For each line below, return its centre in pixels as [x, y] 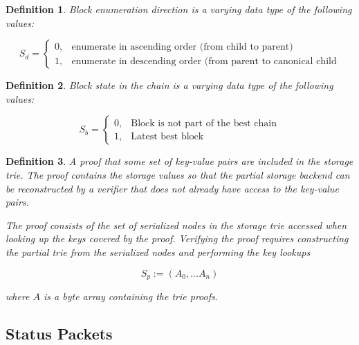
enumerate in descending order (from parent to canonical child [204, 61]
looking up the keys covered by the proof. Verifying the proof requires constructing [177, 238]
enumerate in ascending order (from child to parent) [182, 47]
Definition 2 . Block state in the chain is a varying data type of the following [169, 85]
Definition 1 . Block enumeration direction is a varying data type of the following [179, 9]
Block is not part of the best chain [204, 123]
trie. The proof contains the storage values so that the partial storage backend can [178, 174]
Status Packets [59, 333]
